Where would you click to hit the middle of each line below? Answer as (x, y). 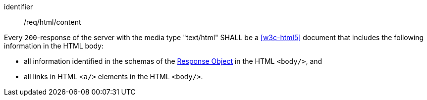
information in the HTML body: (54, 46)
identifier (19, 7)
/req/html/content (53, 22)
